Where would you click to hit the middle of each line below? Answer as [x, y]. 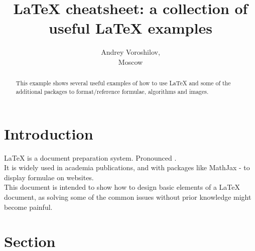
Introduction [49, 133]
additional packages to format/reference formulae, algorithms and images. [112, 91]
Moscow [131, 61]
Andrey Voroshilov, [131, 52]
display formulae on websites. [49, 177]
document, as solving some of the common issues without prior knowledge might [128, 197]
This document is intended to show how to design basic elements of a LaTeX [122, 187]
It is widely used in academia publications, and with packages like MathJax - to [127, 167]
